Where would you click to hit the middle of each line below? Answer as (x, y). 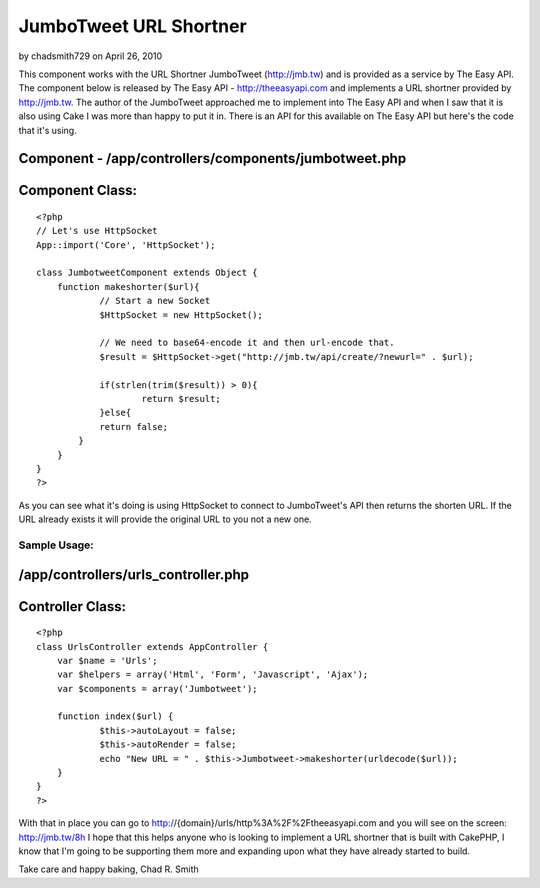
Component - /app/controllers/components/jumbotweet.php (212, 158)
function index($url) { (115, 716)
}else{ (115, 413)
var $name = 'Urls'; (107, 660)
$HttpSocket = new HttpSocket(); (181, 314)
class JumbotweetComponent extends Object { (147, 273)
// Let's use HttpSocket (97, 231)
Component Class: (77, 190)
